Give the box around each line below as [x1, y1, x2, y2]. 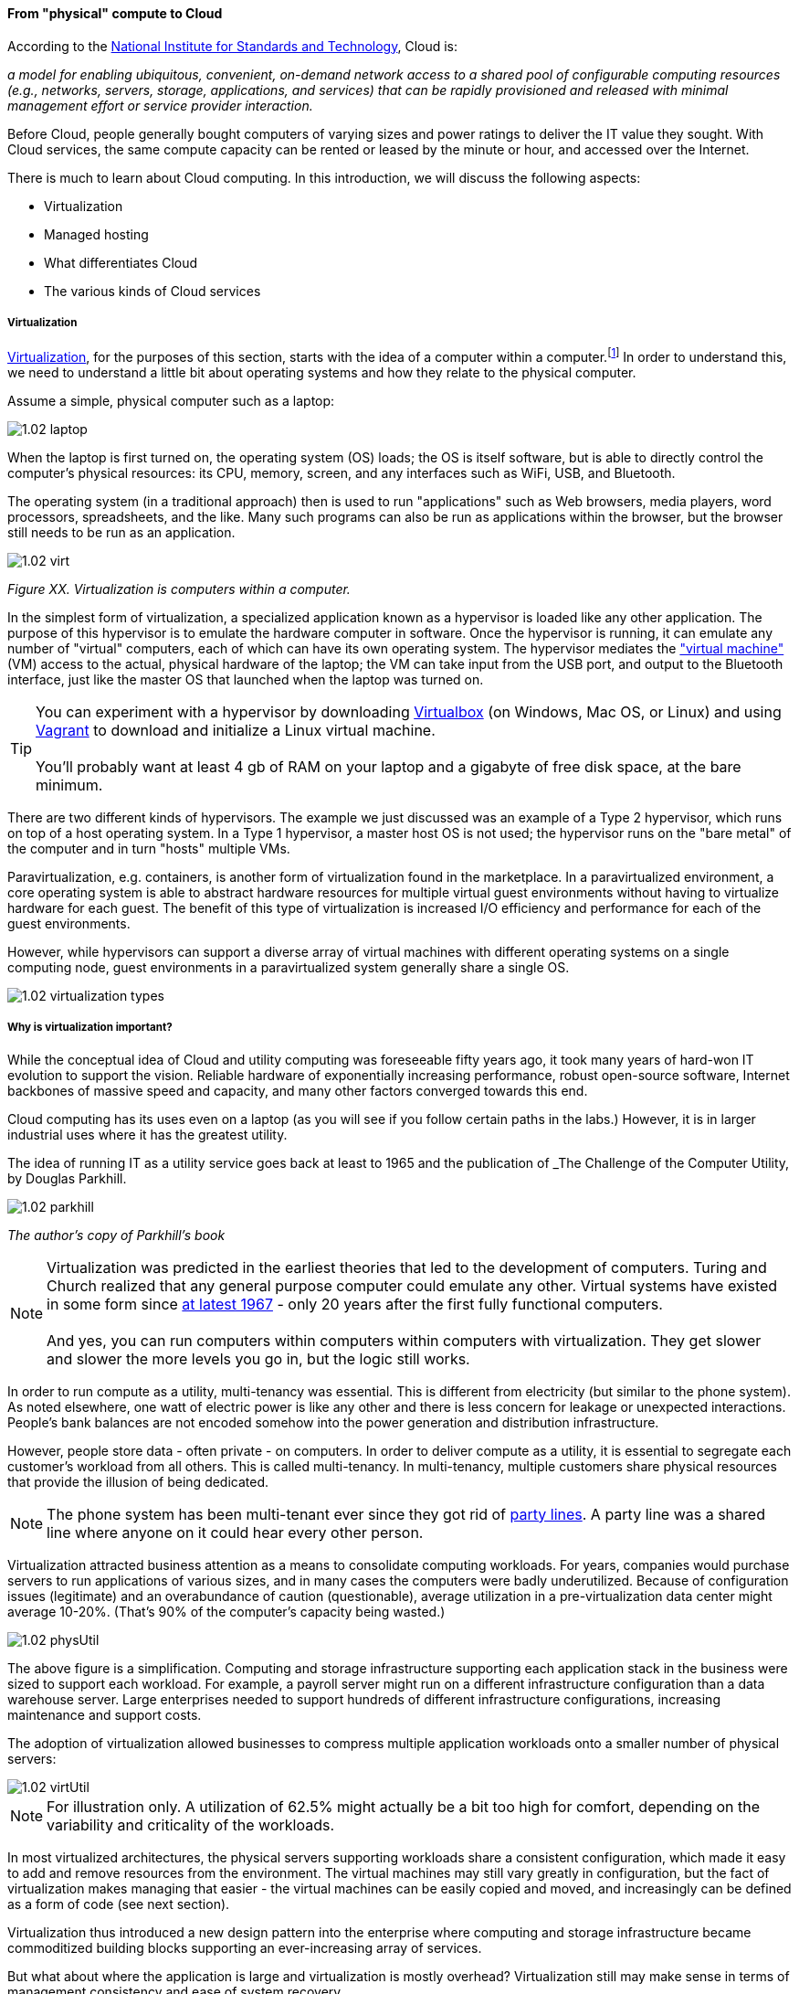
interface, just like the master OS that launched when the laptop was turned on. [7, 672, 484, 688]
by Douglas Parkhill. [7, 1170, 127, 1186]
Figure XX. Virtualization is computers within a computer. [7, 581, 351, 598]
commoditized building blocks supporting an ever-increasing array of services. [7, 1939, 482, 1956]
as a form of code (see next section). [7, 1895, 230, 1912]
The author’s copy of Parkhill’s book [7, 1226, 226, 1243]
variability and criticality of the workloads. [47, 1815, 335, 1834]
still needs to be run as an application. [7, 525, 236, 541]
